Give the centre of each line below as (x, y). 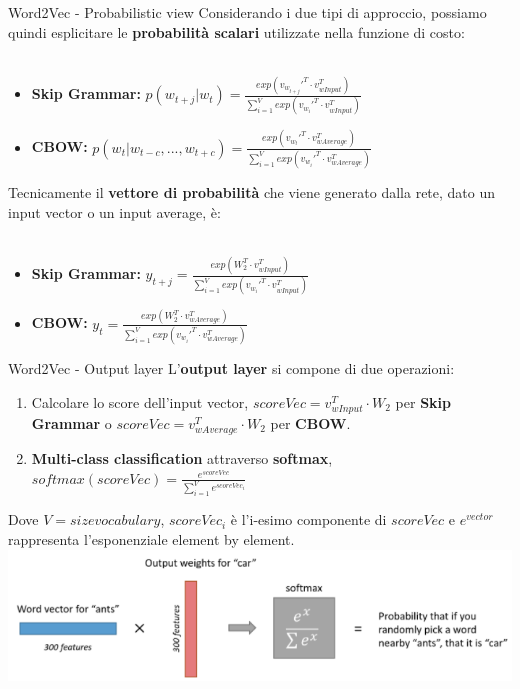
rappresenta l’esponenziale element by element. (151, 538)
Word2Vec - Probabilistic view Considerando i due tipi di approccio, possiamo (247, 12)
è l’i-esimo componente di (308, 519)
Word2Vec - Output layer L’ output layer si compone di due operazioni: (231, 368)
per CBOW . (310, 422)
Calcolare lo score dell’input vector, (140, 401)
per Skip (423, 401)
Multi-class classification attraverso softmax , (182, 457)
